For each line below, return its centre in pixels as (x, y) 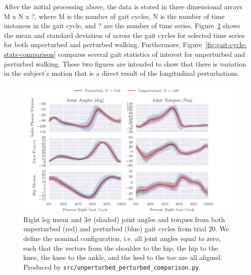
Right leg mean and (53, 219)
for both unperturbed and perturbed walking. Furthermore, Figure (103, 44)
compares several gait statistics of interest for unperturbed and (151, 54)
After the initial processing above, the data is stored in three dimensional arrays (123, 6)
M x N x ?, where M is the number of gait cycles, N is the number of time (114, 16)
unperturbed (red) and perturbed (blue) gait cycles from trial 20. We (126, 229)
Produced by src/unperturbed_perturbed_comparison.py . (112, 266)
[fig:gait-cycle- (226, 44)
